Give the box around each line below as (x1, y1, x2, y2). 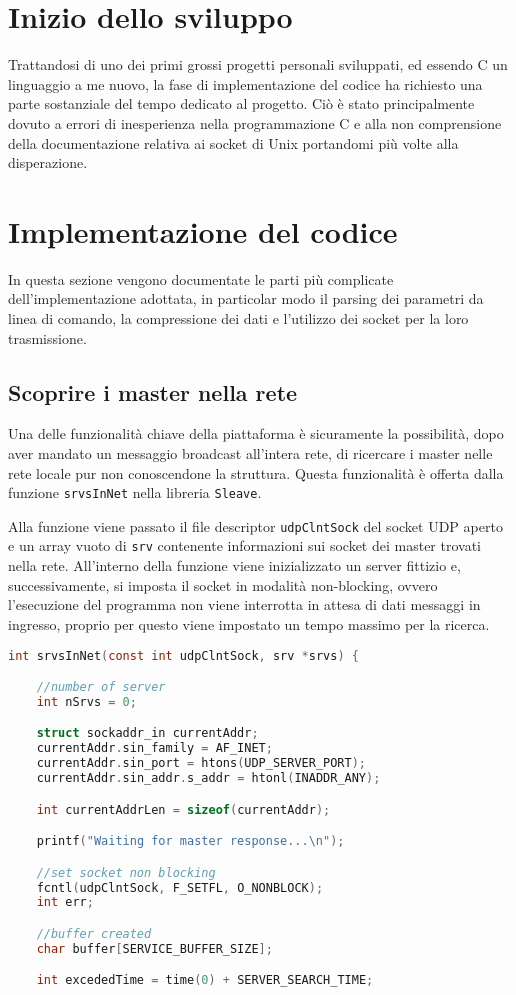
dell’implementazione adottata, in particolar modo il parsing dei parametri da (8, 288, 484, 309)
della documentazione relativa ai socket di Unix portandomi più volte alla (8, 132, 459, 153)
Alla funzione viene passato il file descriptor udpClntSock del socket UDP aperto (8, 515, 503, 536)
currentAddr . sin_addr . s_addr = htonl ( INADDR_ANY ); (36, 771, 381, 786)
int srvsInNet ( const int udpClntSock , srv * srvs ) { (8, 648, 359, 663)
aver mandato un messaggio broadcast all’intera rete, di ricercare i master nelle (8, 442, 493, 463)
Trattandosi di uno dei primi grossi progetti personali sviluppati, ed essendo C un (8, 54, 508, 75)
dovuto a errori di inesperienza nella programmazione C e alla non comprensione (8, 112, 502, 133)
